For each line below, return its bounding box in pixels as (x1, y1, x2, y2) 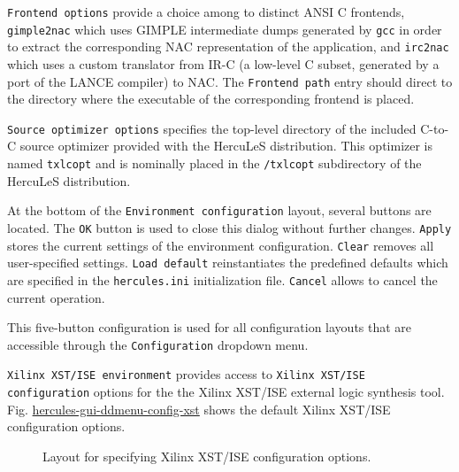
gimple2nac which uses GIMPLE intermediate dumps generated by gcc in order (7, 19, 442, 38)
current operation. (7, 288, 105, 306)
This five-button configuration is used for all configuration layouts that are (7, 318, 412, 337)
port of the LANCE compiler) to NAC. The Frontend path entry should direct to (7, 72, 453, 90)
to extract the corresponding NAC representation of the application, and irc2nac (7, 37, 449, 56)
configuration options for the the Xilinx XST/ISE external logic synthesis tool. (7, 383, 445, 401)
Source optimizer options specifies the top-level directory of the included (7, 119, 417, 137)
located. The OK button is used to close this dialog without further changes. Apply (7, 218, 452, 236)
